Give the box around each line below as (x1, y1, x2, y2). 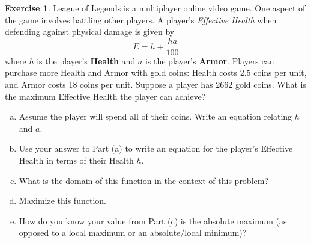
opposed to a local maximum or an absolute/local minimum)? (19, 226, 247, 239)
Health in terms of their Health (19, 154, 134, 166)
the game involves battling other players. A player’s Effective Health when (5, 13, 277, 26)
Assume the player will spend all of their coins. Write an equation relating (19, 110, 292, 123)
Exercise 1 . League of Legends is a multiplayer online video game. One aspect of (5, 2, 306, 14)
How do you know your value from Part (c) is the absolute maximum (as (19, 214, 287, 227)
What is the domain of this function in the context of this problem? (19, 174, 269, 186)
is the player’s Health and (37, 54, 136, 67)
